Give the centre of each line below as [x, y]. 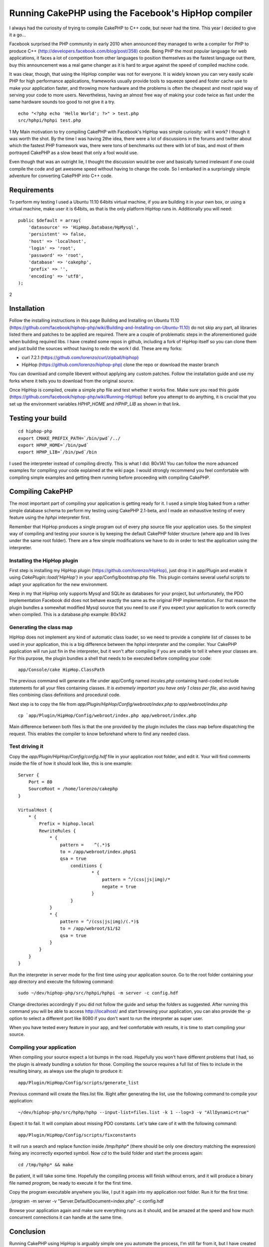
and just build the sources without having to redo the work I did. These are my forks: [96, 349]
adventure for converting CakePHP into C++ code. [61, 176]
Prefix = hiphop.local [67, 824]
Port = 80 [40, 782]
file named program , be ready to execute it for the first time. [71, 1183]
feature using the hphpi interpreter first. [50, 518]
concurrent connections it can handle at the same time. [66, 1218]
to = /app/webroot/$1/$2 [90, 929]
